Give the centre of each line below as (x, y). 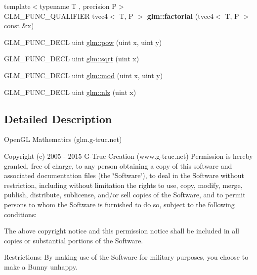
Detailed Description (58, 118)
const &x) (19, 25)
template (17, 6)
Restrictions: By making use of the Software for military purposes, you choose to (126, 257)
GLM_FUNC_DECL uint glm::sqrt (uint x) (72, 59)
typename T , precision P (78, 6)
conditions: (21, 214)
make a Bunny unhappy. (41, 266)
